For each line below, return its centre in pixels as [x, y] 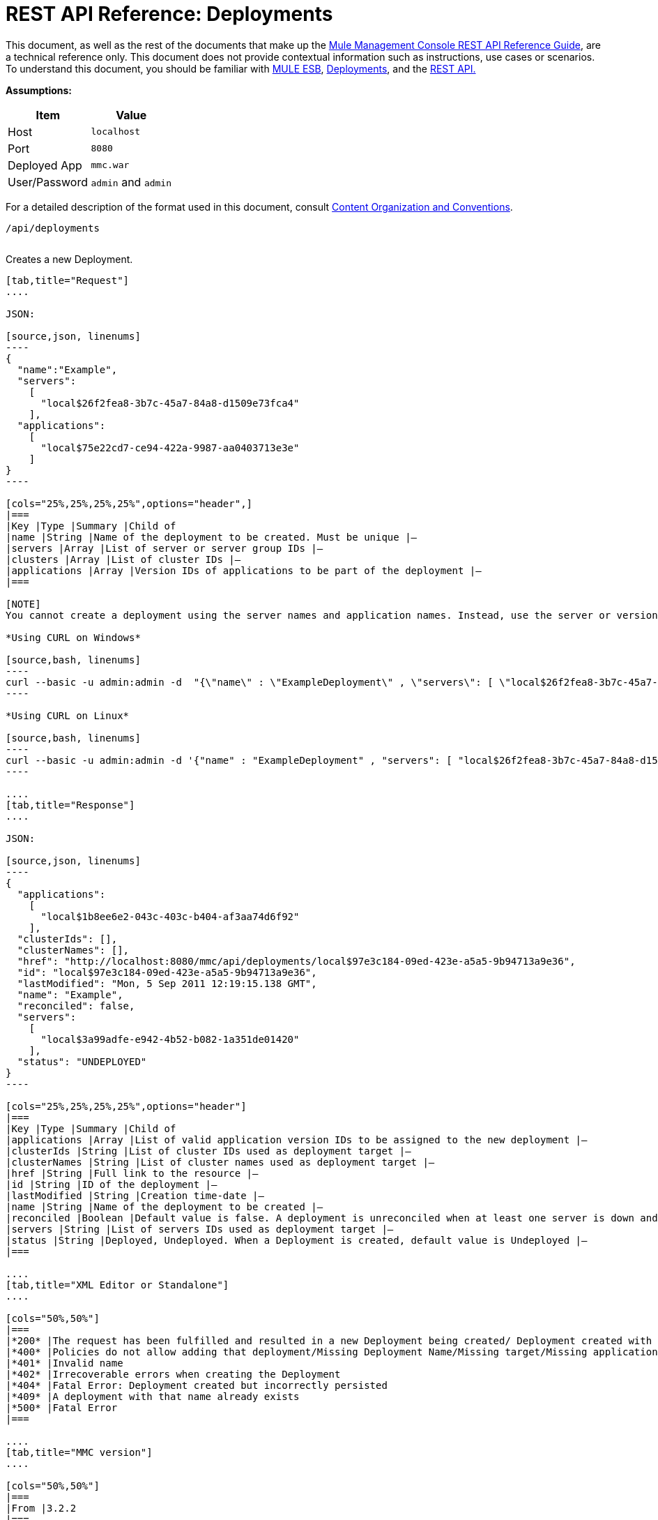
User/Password [48, 182]
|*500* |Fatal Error [62, 1407]
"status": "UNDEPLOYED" [82, 1061]
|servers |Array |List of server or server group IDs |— [164, 548]
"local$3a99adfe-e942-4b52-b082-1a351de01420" [170, 1039]
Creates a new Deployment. [69, 259]
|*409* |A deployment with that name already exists [153, 1396]
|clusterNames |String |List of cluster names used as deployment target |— [220, 1162]
